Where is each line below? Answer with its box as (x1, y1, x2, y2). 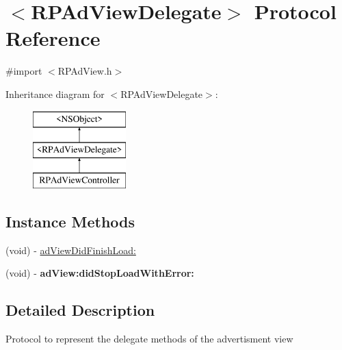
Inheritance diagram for (5, 86, 105, 101)
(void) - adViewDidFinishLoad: (5, 242, 136, 257)
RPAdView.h (57, 64, 112, 78)
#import (5, 64, 42, 78)
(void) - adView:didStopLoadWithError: (5, 266, 194, 280)
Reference (5, 24, 101, 52)
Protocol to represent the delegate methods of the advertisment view (5, 332, 293, 346)
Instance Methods (5, 210, 135, 232)
